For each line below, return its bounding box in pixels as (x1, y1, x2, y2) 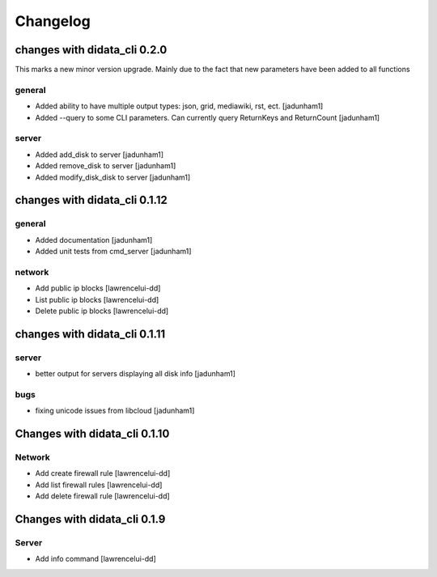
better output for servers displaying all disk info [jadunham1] (35, 369, 236, 379)
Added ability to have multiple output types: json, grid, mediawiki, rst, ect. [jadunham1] (35, 101, 324, 111)
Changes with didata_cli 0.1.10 (15, 427, 170, 441)
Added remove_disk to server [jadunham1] (35, 161, 176, 171)
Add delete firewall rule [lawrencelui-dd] (35, 491, 170, 501)
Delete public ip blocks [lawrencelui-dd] (35, 306, 169, 316)
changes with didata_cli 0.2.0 (15, 43, 168, 57)
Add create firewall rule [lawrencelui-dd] (35, 469, 171, 478)
